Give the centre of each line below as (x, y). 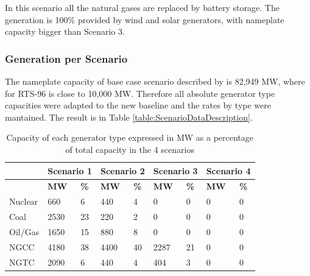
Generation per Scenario (66, 58)
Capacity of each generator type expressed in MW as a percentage (130, 137)
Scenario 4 (228, 170)
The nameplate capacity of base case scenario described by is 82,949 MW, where (155, 81)
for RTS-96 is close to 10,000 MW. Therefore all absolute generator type (140, 93)
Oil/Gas (24, 231)
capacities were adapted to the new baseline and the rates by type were (138, 105)
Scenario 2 (123, 170)
